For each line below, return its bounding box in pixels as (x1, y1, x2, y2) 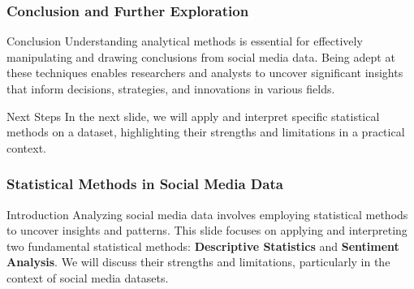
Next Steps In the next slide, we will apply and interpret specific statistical (6, 107, 380, 124)
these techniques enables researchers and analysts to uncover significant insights (6, 64, 403, 81)
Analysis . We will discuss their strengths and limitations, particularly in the (6, 253, 390, 270)
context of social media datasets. (6, 269, 169, 286)
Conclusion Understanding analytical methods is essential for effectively (6, 32, 363, 50)
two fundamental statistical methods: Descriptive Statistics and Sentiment (6, 237, 399, 254)
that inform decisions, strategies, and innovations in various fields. (6, 80, 335, 97)
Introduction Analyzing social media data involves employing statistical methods (6, 205, 408, 222)
